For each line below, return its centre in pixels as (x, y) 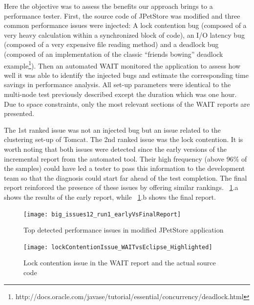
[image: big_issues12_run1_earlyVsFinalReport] (102, 214)
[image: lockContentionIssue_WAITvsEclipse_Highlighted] (118, 247)
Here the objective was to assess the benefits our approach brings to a (108, 6)
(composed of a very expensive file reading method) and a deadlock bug (111, 44)
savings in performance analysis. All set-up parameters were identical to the (117, 84)
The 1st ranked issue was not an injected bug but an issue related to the (112, 129)
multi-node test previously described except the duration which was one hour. (120, 94)
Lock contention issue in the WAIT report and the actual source (120, 263)
